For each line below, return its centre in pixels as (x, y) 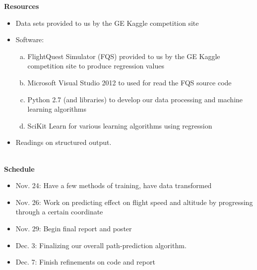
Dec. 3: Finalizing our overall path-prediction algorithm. (101, 245)
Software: (30, 39)
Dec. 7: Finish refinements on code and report (85, 262)
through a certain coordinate (59, 212)
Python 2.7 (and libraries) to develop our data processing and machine (135, 99)
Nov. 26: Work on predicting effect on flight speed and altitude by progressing (134, 202)
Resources (22, 6)
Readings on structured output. (64, 142)
